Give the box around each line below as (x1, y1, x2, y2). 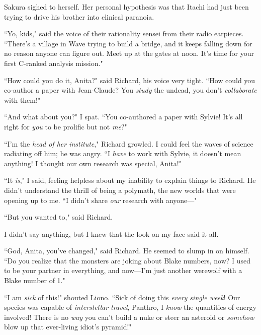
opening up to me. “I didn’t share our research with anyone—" (4, 194, 197, 205)
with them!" (4, 94, 41, 105)
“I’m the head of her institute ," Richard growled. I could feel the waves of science (4, 138, 253, 149)
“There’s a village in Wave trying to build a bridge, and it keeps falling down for (4, 38, 252, 48)
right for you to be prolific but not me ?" (4, 121, 127, 131)
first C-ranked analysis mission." (4, 57, 103, 68)
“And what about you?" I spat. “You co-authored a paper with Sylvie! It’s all (4, 111, 243, 122)
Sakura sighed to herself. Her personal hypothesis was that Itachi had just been (4, 2, 249, 12)
